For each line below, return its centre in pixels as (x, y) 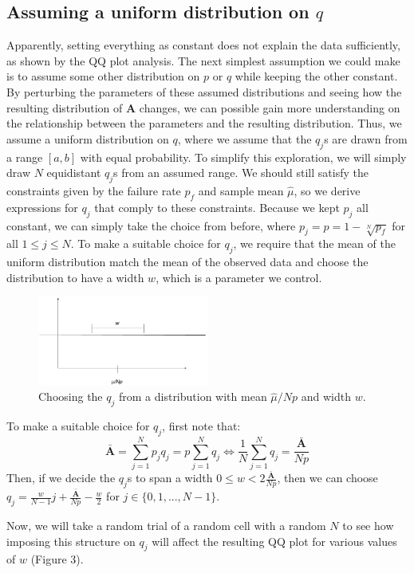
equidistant (74, 173)
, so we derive (327, 190)
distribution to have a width (75, 277)
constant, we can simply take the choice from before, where (151, 225)
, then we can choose (327, 478)
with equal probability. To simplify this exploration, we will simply (243, 157)
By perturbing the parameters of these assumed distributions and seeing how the (204, 91)
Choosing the (71, 396)
